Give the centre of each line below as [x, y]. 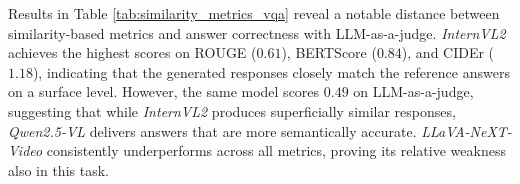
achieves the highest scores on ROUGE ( [132, 52]
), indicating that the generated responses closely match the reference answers [271, 71]
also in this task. [58, 169]
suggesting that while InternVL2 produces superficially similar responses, [232, 110]
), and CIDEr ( [448, 52]
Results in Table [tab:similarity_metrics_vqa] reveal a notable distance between [254, 13]
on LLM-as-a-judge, [413, 91]
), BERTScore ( [329, 52]
